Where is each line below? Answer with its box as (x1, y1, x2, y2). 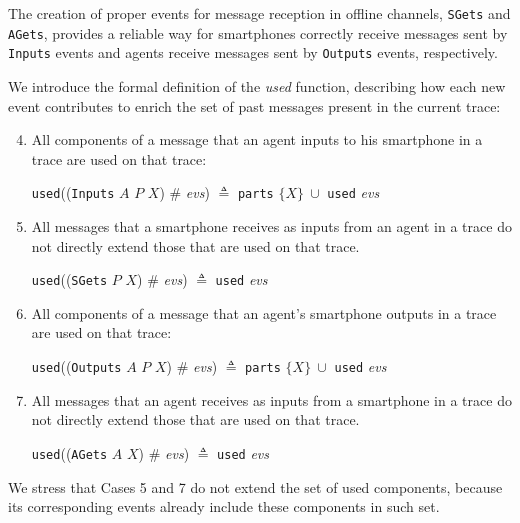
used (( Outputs (31, 356, 122, 377)
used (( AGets (31, 442, 108, 463)
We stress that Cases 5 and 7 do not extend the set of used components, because (8, 476, 503, 497)
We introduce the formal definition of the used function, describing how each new (8, 75, 506, 96)
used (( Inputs (31, 182, 115, 203)
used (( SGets (31, 269, 108, 290)
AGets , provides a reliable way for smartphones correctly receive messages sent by (8, 22, 508, 43)
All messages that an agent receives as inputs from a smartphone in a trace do (31, 389, 512, 410)
